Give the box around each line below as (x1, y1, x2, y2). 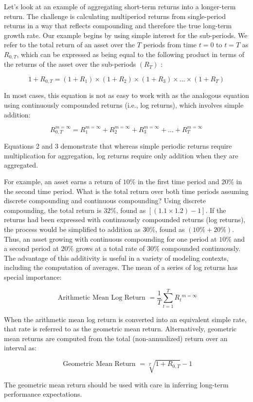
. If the (205, 205, 226, 215)
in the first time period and (138, 176, 219, 186)
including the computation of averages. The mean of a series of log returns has (4, 262, 238, 272)
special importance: (4, 271, 62, 282)
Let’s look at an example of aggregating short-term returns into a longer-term (4, 1, 236, 11)
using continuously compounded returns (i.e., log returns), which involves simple (4, 100, 244, 110)
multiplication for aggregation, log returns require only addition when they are (4, 150, 238, 160)
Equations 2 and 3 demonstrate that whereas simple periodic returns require (4, 141, 232, 151)
